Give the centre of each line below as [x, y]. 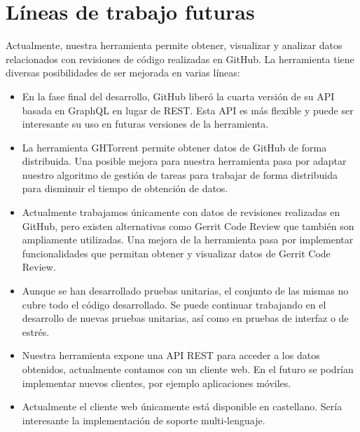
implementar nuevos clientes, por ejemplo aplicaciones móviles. [157, 383]
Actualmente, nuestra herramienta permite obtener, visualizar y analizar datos [174, 45]
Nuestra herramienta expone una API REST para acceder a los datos [171, 355]
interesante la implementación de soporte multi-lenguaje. [144, 420]
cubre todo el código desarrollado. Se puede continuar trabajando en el [174, 304]
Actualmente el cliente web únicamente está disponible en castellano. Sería [182, 406]
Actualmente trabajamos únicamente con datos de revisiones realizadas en [181, 212]
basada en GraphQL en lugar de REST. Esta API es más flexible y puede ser [188, 110]
